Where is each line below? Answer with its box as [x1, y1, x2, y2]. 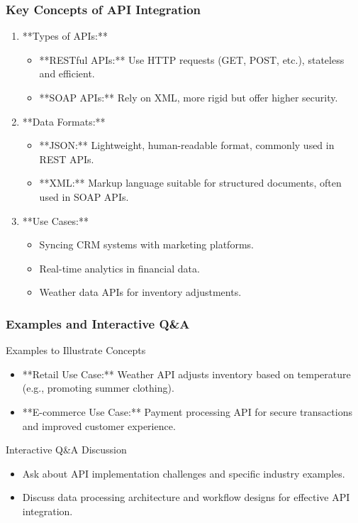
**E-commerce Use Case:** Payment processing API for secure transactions [22, 404, 352, 419]
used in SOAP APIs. [39, 189, 129, 204]
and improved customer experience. [22, 418, 176, 433]
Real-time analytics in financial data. [39, 260, 200, 275]
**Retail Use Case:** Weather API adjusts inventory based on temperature [22, 366, 351, 381]
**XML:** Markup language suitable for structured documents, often [39, 175, 342, 190]
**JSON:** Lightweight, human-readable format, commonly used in [39, 138, 335, 153]
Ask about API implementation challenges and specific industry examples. [22, 466, 345, 480]
